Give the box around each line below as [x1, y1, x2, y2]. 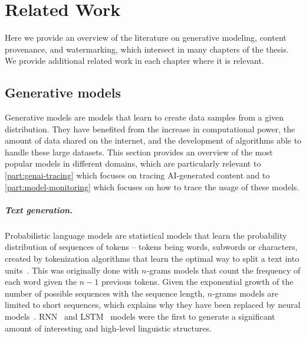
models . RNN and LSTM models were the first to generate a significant [5, 310, 275, 322]
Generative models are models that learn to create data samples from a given [5, 111, 284, 123]
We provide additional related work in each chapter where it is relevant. [5, 54, 264, 67]
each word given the [5, 275, 77, 288]
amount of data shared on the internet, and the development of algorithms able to [5, 134, 302, 147]
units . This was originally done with [5, 264, 139, 276]
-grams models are [212, 287, 279, 299]
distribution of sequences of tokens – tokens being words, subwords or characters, [5, 240, 298, 253]
